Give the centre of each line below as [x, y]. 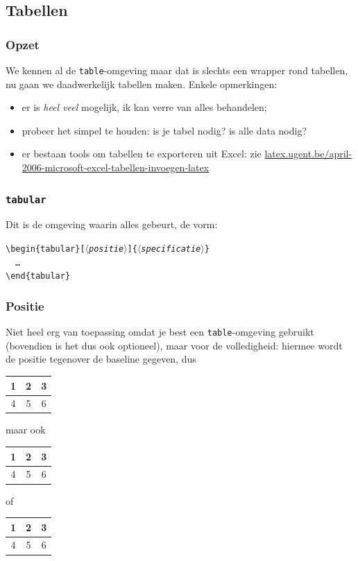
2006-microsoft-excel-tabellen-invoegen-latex [116, 167]
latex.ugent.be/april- [308, 154]
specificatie [171, 249]
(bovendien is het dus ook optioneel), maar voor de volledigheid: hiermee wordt [174, 345]
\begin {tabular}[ [45, 249]
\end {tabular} [38, 276]
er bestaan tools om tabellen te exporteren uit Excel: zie [142, 154]
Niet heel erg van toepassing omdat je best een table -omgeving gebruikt [160, 332]
